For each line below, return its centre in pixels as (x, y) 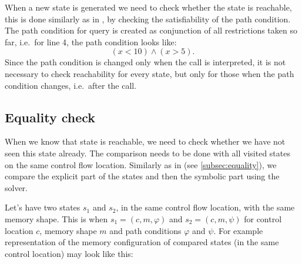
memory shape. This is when (56, 218)
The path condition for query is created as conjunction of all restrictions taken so (151, 30)
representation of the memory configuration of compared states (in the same (142, 242)
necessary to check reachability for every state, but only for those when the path (150, 73)
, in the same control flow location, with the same (205, 207)
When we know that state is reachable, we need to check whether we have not (145, 141)
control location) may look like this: (69, 253)
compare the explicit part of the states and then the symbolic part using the (142, 176)
